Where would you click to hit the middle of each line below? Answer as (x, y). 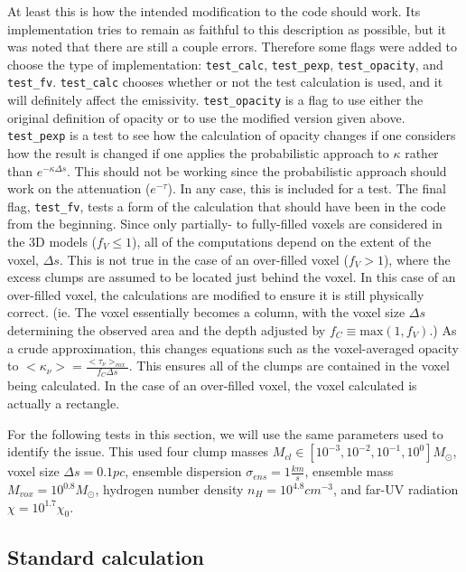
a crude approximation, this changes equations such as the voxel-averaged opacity (233, 347)
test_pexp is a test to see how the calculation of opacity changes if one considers (232, 135)
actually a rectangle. (64, 403)
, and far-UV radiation (396, 489)
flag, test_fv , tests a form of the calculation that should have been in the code (227, 206)
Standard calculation (106, 556)
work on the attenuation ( (79, 188)
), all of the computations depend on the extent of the (282, 242)
